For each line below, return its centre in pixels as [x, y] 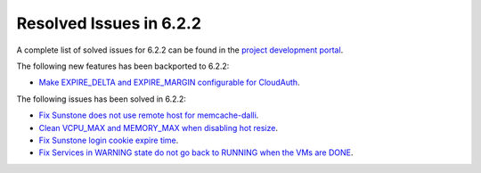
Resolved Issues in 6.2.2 [109, 23]
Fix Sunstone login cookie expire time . [109, 140]
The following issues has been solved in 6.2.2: [102, 99]
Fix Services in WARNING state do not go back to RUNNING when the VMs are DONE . [196, 152]
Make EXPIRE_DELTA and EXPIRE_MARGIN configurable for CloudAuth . [169, 82]
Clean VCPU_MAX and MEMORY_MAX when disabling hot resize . [158, 128]
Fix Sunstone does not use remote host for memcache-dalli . [149, 115]
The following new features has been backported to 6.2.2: [123, 66]
